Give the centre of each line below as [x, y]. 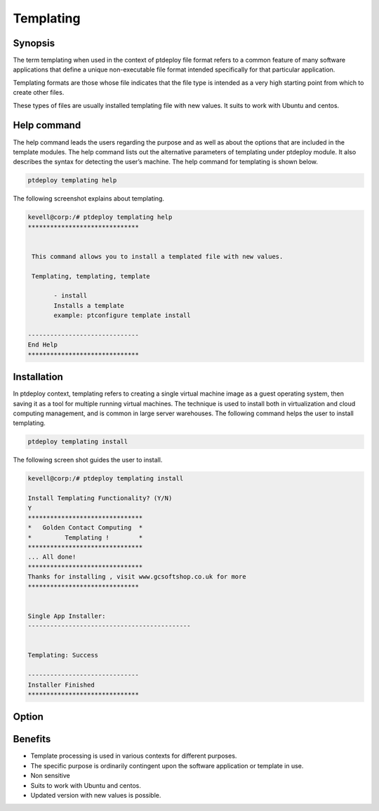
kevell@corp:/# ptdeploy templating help [100, 217]
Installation [38, 377]
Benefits [32, 739]
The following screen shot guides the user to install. [88, 460]
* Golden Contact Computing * [85, 528]
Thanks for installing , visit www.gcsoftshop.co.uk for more [137, 577]
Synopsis [34, 43]
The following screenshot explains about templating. [89, 199]
